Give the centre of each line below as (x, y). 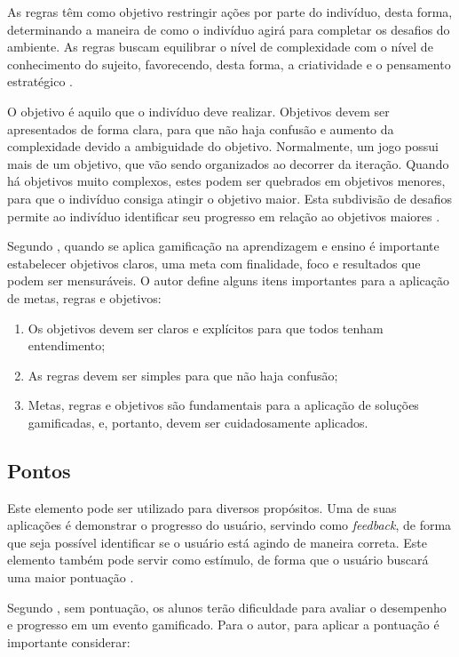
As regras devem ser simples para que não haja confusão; (183, 375)
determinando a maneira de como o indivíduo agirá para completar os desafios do (229, 29)
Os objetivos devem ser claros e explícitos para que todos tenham (206, 328)
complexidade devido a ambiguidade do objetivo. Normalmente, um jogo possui (223, 146)
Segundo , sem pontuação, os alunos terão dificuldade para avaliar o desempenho (227, 607)
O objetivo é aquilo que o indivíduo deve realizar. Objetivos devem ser (198, 111)
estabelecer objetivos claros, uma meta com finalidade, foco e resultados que (214, 263)
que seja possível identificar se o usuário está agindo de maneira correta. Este (218, 542)
